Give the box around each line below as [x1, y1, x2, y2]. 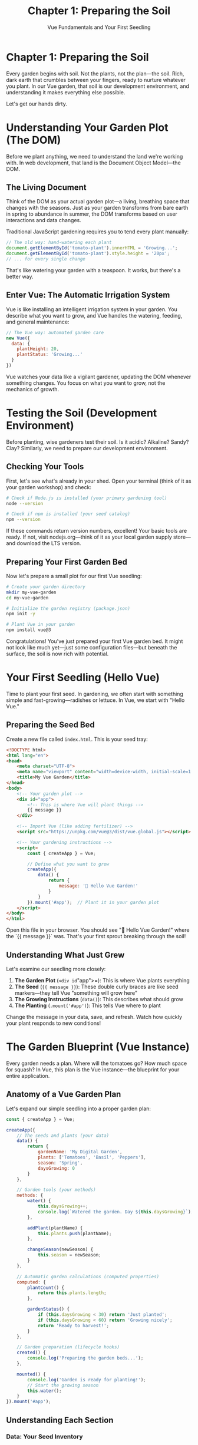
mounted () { [16, 1371, 46, 1377]
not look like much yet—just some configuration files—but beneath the [6, 644, 177, 651]
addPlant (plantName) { [27, 1225, 83, 1231]
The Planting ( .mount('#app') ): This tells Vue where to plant [14, 1002, 161, 1009]
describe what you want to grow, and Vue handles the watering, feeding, [6, 312, 183, 319]
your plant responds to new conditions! [6, 1020, 101, 1027]
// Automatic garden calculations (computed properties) [16, 1274, 160, 1279]
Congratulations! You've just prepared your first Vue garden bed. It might [6, 638, 183, 645]
